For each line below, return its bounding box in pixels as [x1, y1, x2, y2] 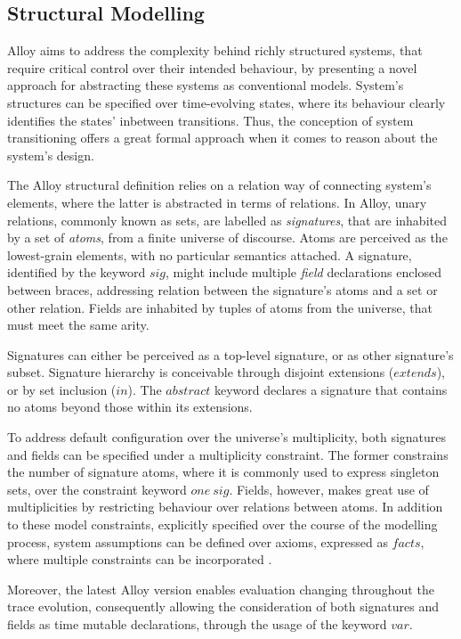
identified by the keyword [7, 263, 146, 282]
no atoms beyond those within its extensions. [7, 397, 253, 416]
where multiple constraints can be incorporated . [7, 550, 272, 569]
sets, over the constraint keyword [7, 479, 187, 498]
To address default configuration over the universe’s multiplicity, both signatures [7, 428, 447, 446]
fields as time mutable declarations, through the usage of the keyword [7, 615, 387, 634]
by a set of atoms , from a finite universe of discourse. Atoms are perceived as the [7, 228, 448, 247]
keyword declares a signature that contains [214, 380, 448, 398]
